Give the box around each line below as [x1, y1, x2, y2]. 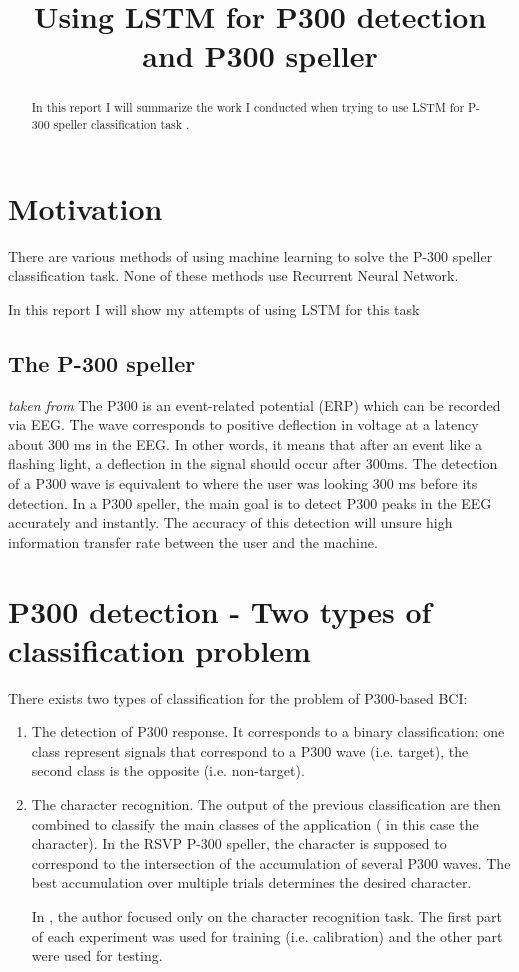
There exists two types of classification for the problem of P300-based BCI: [8, 687, 468, 708]
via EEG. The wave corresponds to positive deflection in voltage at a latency [8, 414, 479, 435]
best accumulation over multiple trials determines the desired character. [31, 872, 472, 893]
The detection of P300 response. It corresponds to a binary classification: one [31, 721, 505, 742]
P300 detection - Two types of [8, 590, 432, 631]
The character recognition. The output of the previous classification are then [31, 794, 501, 815]
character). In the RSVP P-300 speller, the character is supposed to [31, 833, 447, 854]
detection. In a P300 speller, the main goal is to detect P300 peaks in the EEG [8, 492, 492, 513]
